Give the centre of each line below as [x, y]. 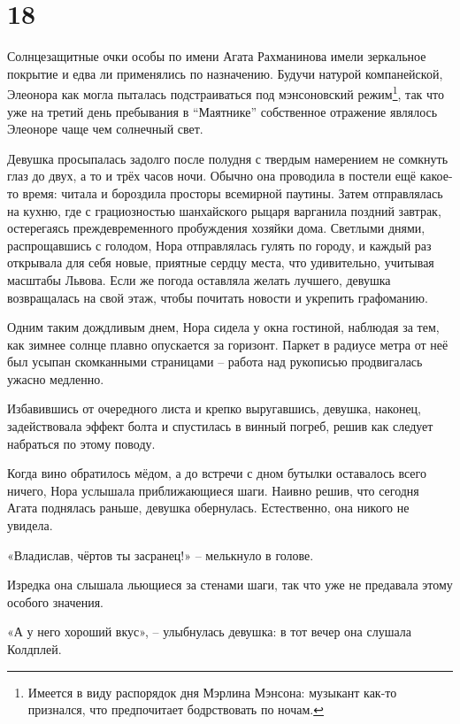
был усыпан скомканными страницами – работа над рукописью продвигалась [215, 362]
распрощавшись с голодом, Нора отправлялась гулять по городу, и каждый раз [219, 245]
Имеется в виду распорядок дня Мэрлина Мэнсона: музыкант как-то [212, 692]
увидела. [30, 525]
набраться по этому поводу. [81, 443]
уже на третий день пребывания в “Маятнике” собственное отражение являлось [222, 111]
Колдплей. [34, 649]
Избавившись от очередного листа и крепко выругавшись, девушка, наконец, [215, 408]
